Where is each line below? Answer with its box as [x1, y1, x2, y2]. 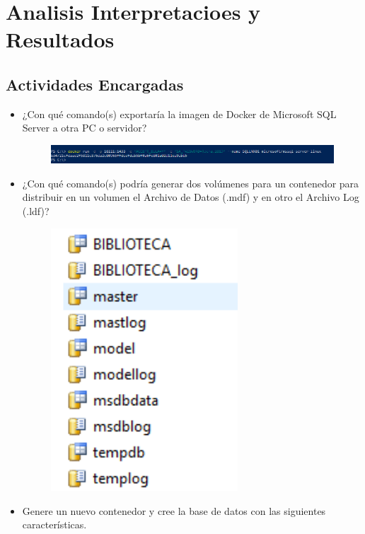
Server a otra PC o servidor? [22, 120, 147, 135]
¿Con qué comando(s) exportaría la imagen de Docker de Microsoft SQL [22, 106, 337, 121]
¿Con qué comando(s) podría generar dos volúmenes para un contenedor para [22, 175, 359, 190]
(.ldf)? [22, 203, 50, 218]
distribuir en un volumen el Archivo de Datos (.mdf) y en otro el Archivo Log [22, 190, 359, 204]
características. [22, 517, 87, 532]
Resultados [6, 25, 115, 54]
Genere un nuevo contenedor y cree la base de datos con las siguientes [22, 503, 326, 518]
